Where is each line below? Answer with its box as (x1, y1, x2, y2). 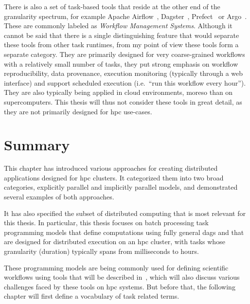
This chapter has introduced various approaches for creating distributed (4, 163, 218, 173)
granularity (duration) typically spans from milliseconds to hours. (4, 246, 199, 256)
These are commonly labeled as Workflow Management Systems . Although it (4, 20, 232, 31)
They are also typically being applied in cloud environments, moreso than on (4, 87, 233, 97)
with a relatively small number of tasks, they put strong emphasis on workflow (4, 58, 238, 69)
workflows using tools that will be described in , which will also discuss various (4, 272, 240, 282)
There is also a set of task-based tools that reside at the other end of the (4, 1, 220, 11)
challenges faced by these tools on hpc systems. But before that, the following (4, 281, 235, 291)
